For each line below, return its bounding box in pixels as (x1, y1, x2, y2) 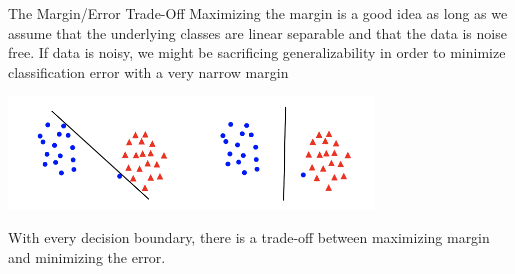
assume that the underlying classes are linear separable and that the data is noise (8, 22, 507, 43)
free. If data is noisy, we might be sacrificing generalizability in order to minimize (8, 42, 506, 63)
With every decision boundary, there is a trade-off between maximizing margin (8, 227, 490, 248)
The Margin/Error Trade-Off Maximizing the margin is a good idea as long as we (8, 3, 508, 23)
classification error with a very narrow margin (8, 61, 289, 82)
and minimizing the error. (8, 246, 166, 267)
